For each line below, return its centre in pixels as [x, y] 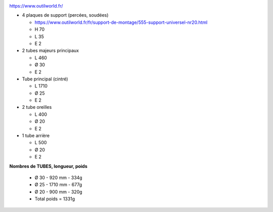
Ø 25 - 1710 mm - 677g [58, 185]
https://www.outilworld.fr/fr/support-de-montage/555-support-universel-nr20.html [121, 22]
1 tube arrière [36, 136]
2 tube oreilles [37, 107]
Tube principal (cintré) [45, 79]
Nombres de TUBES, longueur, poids [49, 166]
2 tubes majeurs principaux [51, 51]
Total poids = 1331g [55, 199]
